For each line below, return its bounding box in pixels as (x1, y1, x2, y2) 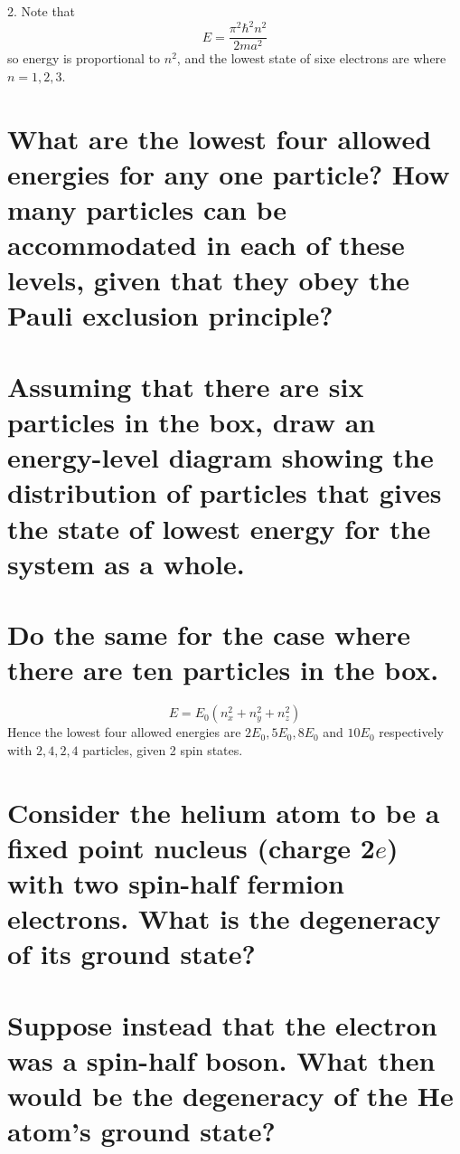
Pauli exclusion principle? (7, 297, 333, 334)
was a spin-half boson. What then (7, 1041, 436, 1078)
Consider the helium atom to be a (7, 793, 440, 830)
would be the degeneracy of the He (7, 1077, 454, 1114)
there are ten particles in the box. (7, 651, 439, 688)
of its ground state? (7, 935, 256, 972)
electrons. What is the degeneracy (7, 900, 441, 937)
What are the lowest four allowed (7, 119, 432, 156)
